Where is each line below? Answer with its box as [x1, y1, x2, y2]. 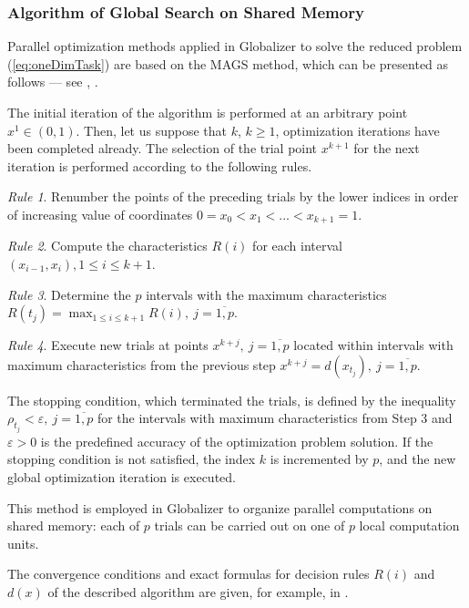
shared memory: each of [7, 516, 140, 535]
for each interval [252, 236, 342, 255]
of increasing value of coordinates [7, 204, 193, 223]
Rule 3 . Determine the [7, 284, 131, 304]
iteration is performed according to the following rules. [7, 156, 312, 175]
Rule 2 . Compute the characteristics [7, 236, 208, 255]
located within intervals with [293, 335, 454, 355]
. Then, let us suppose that [76, 120, 228, 139]
